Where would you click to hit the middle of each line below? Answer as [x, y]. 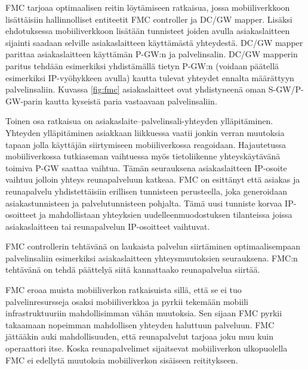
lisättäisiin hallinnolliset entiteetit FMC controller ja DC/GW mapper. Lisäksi [149, 19]
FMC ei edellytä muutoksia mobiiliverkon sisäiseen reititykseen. [122, 360]
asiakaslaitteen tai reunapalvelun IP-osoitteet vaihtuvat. [108, 226]
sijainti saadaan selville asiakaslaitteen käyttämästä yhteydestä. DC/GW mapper [154, 42]
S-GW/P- [286, 89]
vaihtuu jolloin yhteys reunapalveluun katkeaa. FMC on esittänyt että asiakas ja [153, 179]
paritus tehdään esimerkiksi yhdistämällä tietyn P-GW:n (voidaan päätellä [142, 65]
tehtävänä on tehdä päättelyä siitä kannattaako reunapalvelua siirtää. [133, 269]
